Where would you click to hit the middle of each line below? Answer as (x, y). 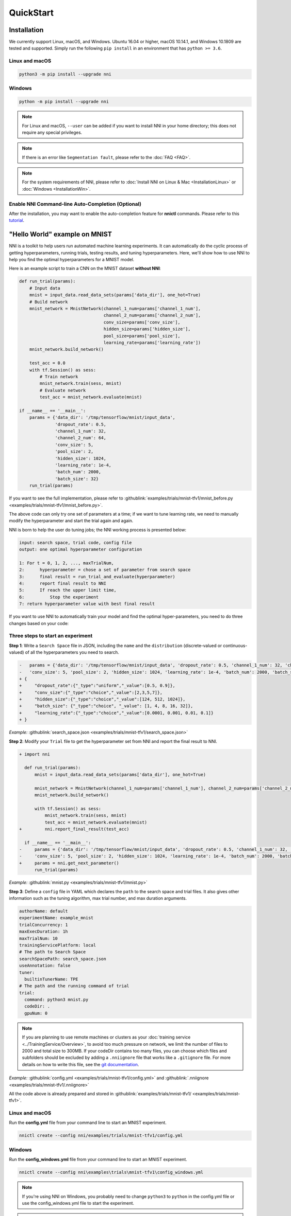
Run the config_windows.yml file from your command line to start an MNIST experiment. (98, 1160)
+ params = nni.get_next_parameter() (69, 863)
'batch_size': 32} (77, 479)
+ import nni (35, 754)
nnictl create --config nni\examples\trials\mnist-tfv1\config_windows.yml (111, 1172)
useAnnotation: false (45, 966)
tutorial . (16, 220)
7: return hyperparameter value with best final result (87, 604)
